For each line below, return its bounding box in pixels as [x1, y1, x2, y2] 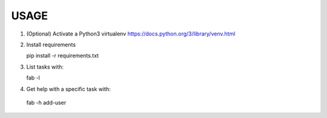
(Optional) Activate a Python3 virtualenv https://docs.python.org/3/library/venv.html [26, 30, 236, 37]
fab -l [26, 74, 41, 81]
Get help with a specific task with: [26, 85, 111, 93]
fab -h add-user [26, 99, 67, 106]
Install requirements [26, 41, 76, 48]
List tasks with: [26, 63, 64, 70]
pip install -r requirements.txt [26, 52, 99, 60]
